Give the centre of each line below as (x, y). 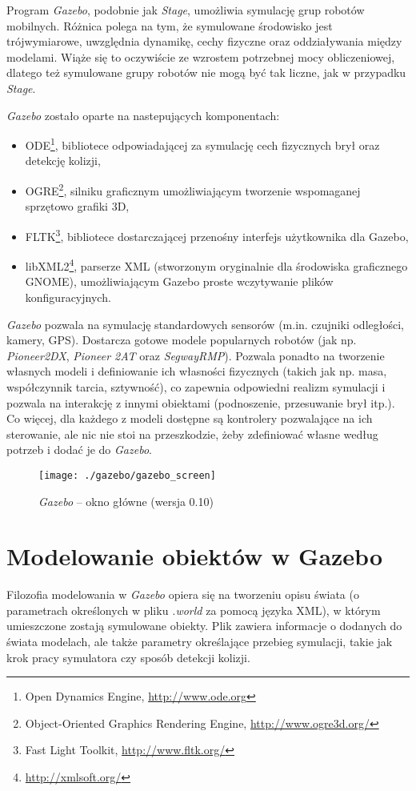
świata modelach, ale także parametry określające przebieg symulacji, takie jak (200, 642)
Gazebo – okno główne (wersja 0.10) (126, 501)
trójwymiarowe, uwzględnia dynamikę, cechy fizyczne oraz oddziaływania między (204, 41)
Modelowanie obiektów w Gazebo (194, 556)
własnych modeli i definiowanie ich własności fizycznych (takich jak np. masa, (197, 371)
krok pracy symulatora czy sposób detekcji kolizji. (128, 657)
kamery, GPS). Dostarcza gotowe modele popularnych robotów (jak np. (182, 340)
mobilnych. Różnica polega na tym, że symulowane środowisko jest (170, 25)
